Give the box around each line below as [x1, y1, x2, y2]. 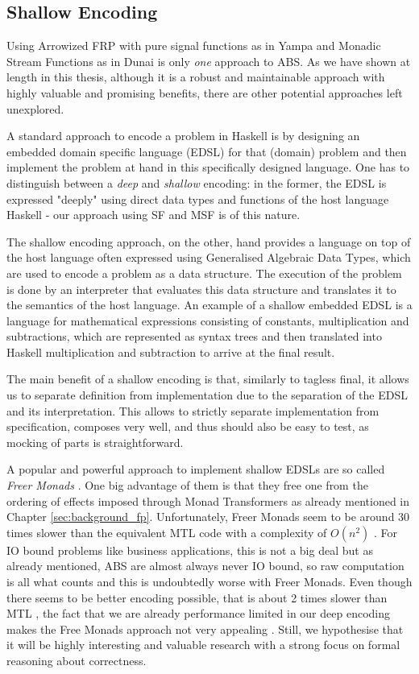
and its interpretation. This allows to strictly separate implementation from [6, 402, 380, 419]
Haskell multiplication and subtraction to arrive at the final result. [6, 343, 335, 360]
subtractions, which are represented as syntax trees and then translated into [6, 328, 382, 345]
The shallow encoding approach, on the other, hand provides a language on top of [6, 233, 411, 250]
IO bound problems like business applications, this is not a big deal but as [6, 541, 373, 558]
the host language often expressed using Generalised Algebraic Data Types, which [6, 249, 411, 266]
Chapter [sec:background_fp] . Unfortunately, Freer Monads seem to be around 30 [6, 508, 410, 525]
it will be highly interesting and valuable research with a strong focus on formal [6, 636, 400, 653]
